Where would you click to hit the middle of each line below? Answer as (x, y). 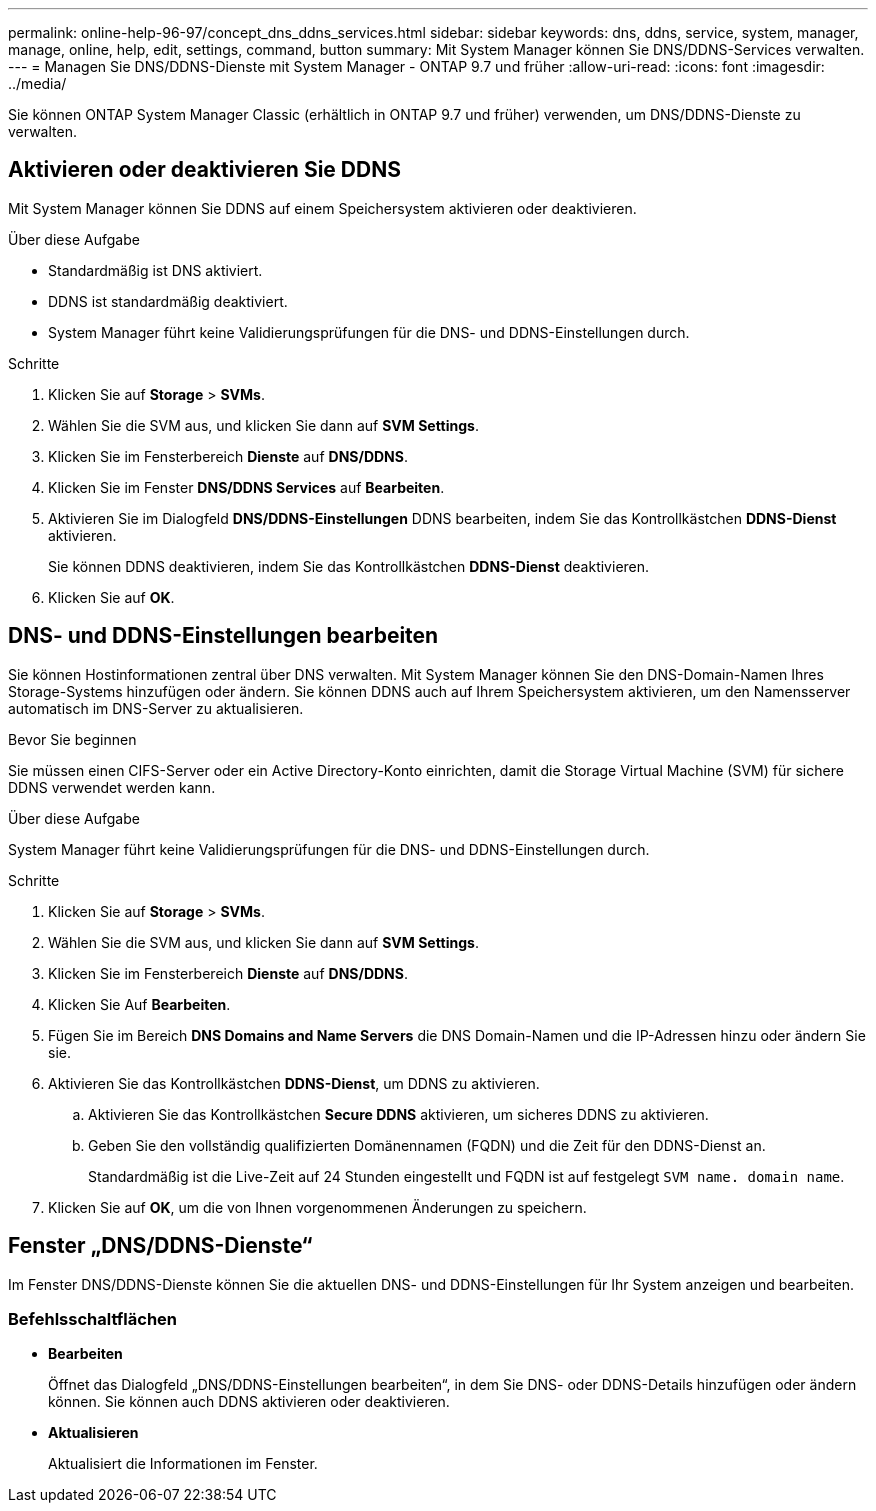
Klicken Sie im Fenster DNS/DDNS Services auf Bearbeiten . (246, 487)
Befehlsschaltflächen (93, 1318)
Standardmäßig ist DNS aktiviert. (155, 270)
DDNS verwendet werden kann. (112, 787)
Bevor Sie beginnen (72, 739)
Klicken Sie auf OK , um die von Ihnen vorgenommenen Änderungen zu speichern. (317, 1207)
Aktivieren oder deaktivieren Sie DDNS (204, 170)
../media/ (37, 83)
